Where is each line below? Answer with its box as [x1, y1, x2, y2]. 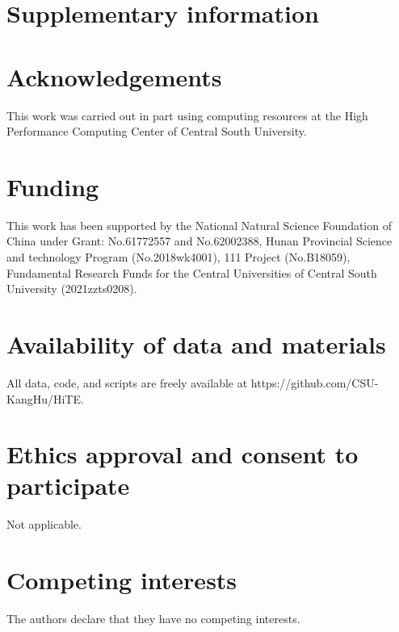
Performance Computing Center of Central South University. [6, 123, 307, 140]
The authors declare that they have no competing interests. [6, 610, 300, 627]
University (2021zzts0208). [6, 280, 137, 297]
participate [6, 469, 130, 502]
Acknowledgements [6, 60, 222, 93]
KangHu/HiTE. [6, 390, 84, 407]
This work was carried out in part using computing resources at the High [6, 107, 368, 123]
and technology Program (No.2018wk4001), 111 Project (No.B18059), [6, 249, 351, 265]
